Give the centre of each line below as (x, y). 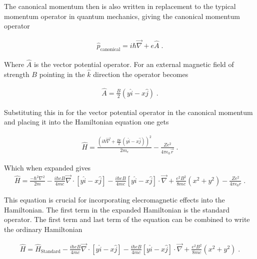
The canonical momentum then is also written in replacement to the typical (120, 6)
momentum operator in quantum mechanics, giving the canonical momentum (122, 16)
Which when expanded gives (47, 168)
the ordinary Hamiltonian (43, 229)
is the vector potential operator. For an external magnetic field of (134, 64)
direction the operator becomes (141, 74)
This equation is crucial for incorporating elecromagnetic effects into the (114, 200)
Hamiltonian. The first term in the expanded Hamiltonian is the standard (117, 209)
